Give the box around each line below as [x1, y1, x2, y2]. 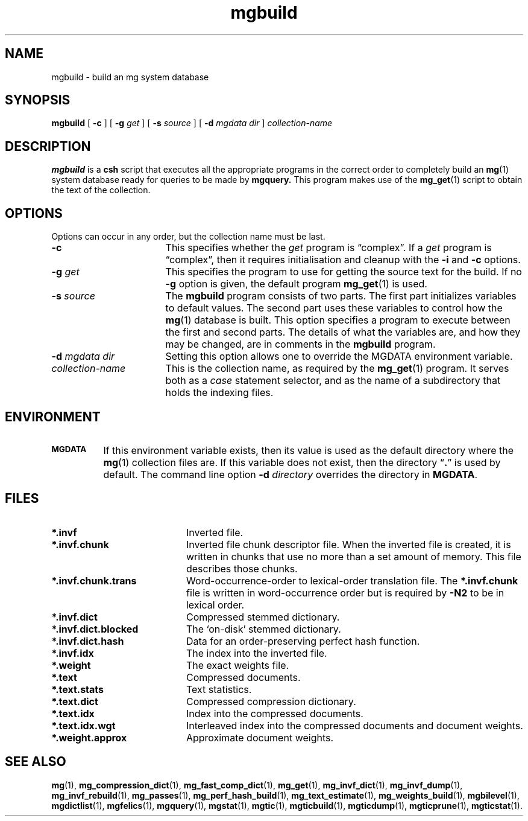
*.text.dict [51, 695, 98, 708]
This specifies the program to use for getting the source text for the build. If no [165, 266, 522, 278]
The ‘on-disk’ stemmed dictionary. [186, 622, 341, 635]
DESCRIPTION [5, 138, 91, 154]
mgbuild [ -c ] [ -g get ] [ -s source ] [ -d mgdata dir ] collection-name [51, 118, 333, 129]
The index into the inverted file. [186, 647, 327, 659]
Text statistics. [186, 683, 252, 695]
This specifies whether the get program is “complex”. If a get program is [165, 241, 492, 254]
